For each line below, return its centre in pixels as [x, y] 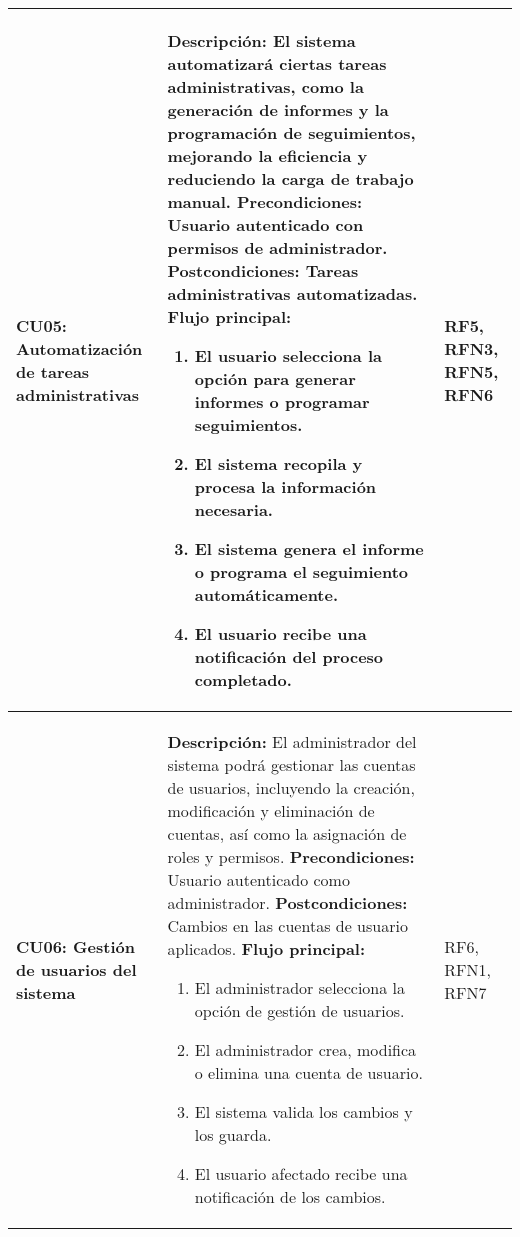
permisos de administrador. [277, 247]
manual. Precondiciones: [265, 201]
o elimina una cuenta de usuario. [308, 1072]
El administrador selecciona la [300, 987]
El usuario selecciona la [288, 355]
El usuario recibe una [280, 633]
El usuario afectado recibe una [301, 1173]
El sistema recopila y [278, 463]
